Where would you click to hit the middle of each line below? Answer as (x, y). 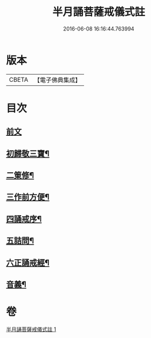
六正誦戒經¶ (28, 262)
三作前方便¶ (28, 197)
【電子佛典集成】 (57, 80)
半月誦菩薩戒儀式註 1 (31, 329)
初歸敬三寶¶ (28, 153)
